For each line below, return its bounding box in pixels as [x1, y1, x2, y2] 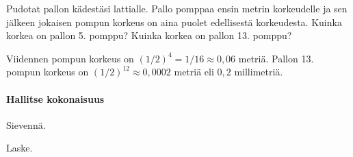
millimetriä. [234, 64, 283, 79]
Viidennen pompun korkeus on [6, 51, 134, 65]
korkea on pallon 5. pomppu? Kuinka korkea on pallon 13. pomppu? [6, 28, 292, 43]
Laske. [6, 141, 33, 155]
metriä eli [174, 64, 214, 79]
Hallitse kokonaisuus [6, 91, 105, 106]
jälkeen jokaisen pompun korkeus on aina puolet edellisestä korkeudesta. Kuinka [6, 14, 342, 29]
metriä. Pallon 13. [238, 51, 314, 65]
